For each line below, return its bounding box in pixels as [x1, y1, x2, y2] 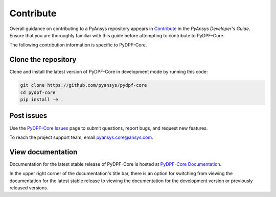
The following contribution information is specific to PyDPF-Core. [9, 42, 147, 48]
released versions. [9, 184, 49, 191]
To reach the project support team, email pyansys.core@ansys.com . [9, 134, 153, 140]
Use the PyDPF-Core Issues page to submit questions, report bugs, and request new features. [9, 125, 208, 131]
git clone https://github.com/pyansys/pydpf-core [20, 82, 147, 88]
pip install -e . [20, 97, 64, 102]
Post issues [9, 111, 48, 120]
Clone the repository [9, 55, 77, 64]
